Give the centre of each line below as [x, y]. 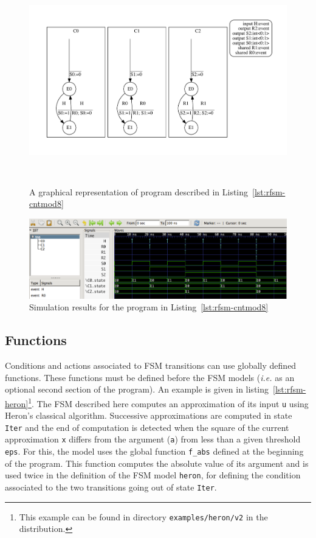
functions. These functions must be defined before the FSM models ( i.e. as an [150, 377]
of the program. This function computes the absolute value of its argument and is [157, 463]
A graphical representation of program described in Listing [139, 191]
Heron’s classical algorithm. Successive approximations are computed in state [149, 415]
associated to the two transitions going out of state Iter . [111, 487]
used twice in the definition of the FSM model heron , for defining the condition [153, 475]
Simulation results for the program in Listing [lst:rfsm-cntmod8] [149, 307]
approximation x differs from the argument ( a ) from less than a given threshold [153, 439]
